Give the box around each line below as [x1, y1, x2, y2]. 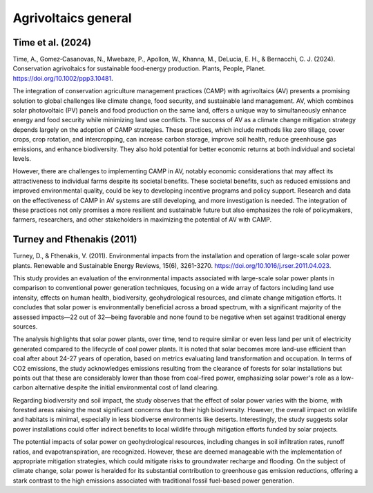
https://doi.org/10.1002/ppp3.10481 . [12, 74, 113, 82]
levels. [12, 154, 31, 162]
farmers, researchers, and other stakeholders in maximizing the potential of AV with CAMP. [12, 215, 272, 224]
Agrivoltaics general [12, 10, 132, 26]
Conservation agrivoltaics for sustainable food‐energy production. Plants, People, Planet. [12, 64, 266, 72]
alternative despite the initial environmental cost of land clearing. [35, 383, 219, 391]
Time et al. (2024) [12, 37, 92, 48]
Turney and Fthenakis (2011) [12, 233, 137, 245]
